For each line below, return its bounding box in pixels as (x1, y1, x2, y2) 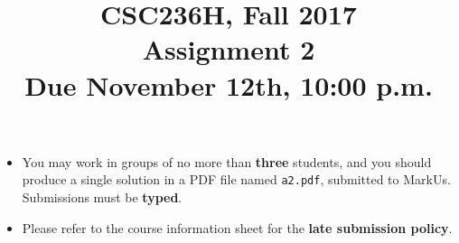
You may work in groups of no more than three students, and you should (22, 152, 432, 171)
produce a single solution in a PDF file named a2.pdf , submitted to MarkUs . (22, 170, 451, 189)
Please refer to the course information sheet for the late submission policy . (22, 218, 453, 237)
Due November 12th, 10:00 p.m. (24, 66, 433, 103)
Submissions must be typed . (22, 188, 183, 206)
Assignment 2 (142, 31, 315, 68)
